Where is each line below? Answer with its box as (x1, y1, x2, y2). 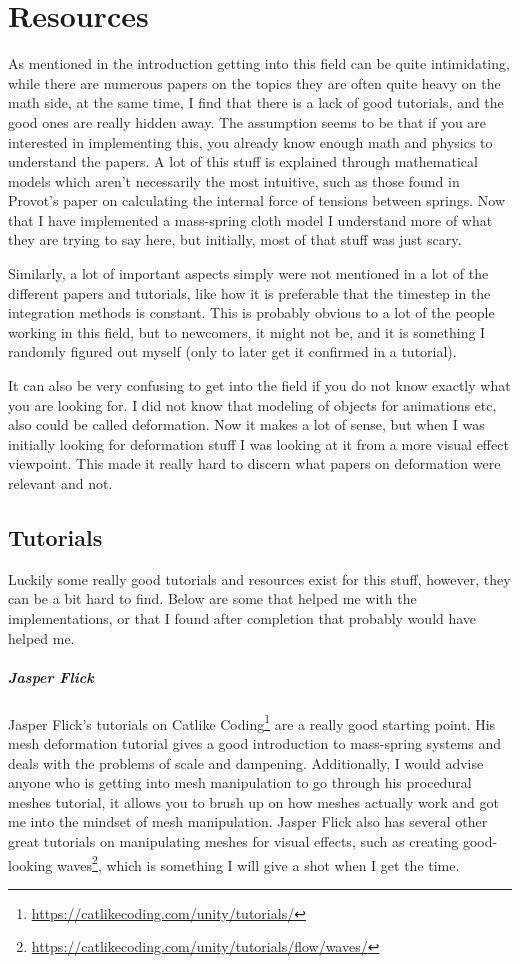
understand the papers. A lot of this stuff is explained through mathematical (8, 151, 478, 172)
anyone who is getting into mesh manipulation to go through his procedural (8, 772, 472, 793)
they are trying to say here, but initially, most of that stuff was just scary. (8, 229, 462, 250)
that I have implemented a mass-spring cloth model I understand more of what (8, 209, 493, 230)
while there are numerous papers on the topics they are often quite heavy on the (8, 72, 501, 93)
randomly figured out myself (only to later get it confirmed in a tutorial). (8, 341, 457, 362)
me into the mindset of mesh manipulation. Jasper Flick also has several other (8, 811, 488, 832)
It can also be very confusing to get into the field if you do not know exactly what (8, 375, 511, 396)
